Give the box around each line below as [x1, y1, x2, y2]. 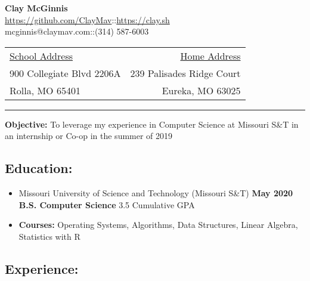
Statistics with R [18, 230, 80, 242]
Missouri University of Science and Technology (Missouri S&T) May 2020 [18, 187, 293, 199]
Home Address [180, 48, 241, 63]
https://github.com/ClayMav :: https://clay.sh [5, 13, 170, 26]
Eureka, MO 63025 [162, 83, 241, 97]
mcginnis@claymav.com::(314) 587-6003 [5, 25, 149, 38]
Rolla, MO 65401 [10, 83, 80, 97]
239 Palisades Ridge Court [130, 66, 241, 80]
